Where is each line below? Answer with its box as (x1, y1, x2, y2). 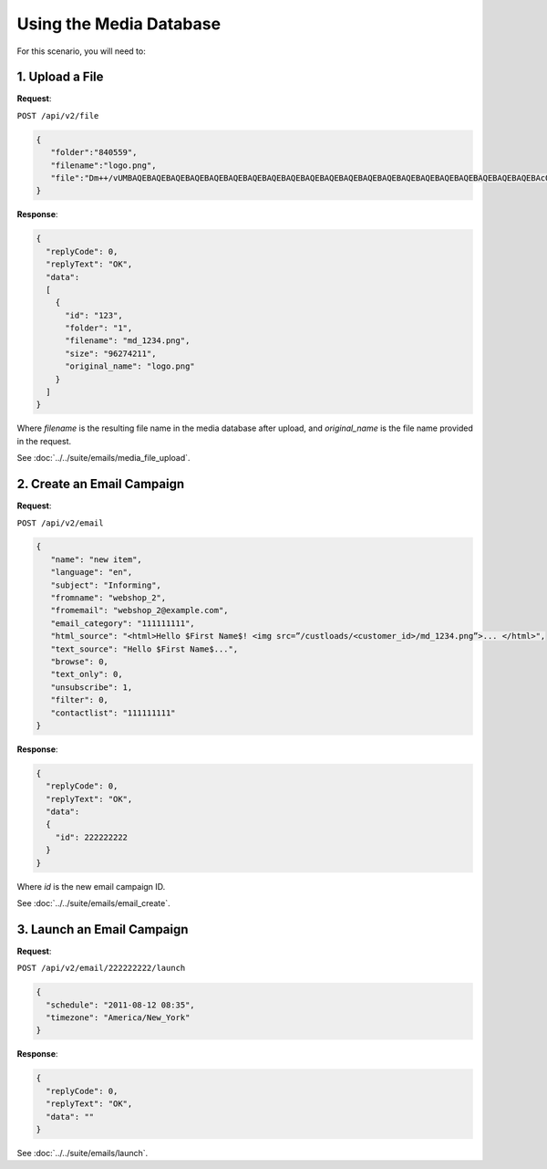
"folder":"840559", (50, 147, 138, 158)
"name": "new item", (50, 554, 143, 565)
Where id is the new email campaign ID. (16, 881, 166, 892)
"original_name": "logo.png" (65, 361, 195, 371)
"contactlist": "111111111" (50, 707, 177, 718)
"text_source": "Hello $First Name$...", (50, 643, 239, 654)
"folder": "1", (65, 323, 133, 333)
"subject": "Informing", (50, 579, 161, 590)
